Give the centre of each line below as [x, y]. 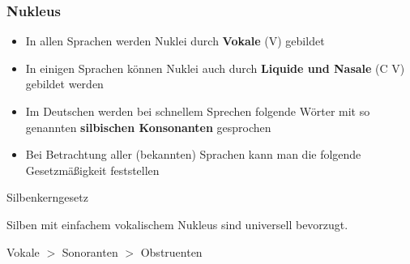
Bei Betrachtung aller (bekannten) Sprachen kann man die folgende [193, 154]
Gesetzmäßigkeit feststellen [92, 170]
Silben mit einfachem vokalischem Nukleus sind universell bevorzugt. [177, 224]
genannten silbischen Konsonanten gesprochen [148, 127]
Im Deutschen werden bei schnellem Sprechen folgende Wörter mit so [198, 111]
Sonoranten [90, 251]
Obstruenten [171, 251]
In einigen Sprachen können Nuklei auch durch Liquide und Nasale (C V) [215, 68]
